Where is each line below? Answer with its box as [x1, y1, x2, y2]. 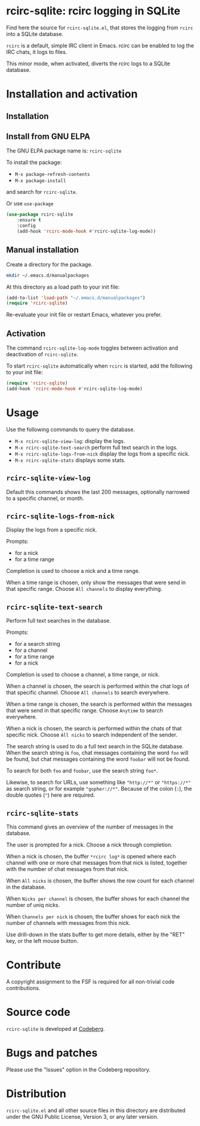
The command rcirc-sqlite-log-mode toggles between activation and [6, 344, 179, 351]
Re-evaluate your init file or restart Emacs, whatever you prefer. [6, 311, 162, 318]
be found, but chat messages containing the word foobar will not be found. [6, 755, 190, 763]
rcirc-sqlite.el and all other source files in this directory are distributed [6, 1106, 186, 1114]
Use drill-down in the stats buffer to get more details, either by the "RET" [6, 931, 185, 938]
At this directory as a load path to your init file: [6, 283, 120, 290]
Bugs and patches [6, 1046, 98, 1060]
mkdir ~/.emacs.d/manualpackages [6, 272, 90, 278]
